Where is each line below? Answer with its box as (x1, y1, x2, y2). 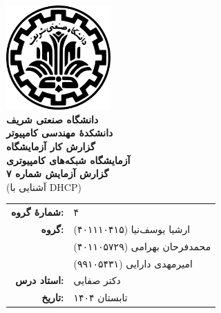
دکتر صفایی (73, 273, 121, 287)
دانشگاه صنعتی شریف (6, 112, 99, 126)
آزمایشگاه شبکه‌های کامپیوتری (6, 152, 131, 167)
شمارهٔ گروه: (11, 205, 64, 219)
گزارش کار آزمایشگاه (6, 139, 95, 153)
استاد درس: (15, 273, 64, 287)
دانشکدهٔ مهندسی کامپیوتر (6, 125, 113, 140)
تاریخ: (41, 290, 64, 305)
